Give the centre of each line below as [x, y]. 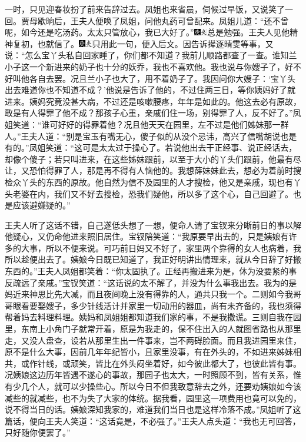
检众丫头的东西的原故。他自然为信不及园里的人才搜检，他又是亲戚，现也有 [149, 182]
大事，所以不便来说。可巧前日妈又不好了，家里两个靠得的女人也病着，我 [161, 247]
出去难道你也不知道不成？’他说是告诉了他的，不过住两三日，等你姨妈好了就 [150, 90]
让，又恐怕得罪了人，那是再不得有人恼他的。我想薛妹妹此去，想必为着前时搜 [153, 170]
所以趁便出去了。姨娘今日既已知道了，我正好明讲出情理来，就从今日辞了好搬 [153, 259]
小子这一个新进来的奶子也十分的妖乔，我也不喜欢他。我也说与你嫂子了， [145, 66]
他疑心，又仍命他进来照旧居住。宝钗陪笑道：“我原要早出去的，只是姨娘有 [147, 236]
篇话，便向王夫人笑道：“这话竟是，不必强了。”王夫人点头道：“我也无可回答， [153, 421]
